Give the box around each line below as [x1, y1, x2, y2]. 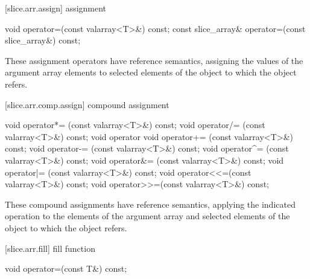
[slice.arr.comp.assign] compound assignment [5, 98, 169, 111]
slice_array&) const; [5, 34, 81, 46]
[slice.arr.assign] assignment [5, 2, 107, 14]
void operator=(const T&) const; [5, 262, 127, 275]
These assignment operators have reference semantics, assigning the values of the [5, 54, 303, 66]
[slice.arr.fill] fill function [5, 242, 95, 254]
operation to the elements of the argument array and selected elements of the [5, 210, 290, 222]
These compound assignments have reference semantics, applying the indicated [5, 197, 296, 210]
